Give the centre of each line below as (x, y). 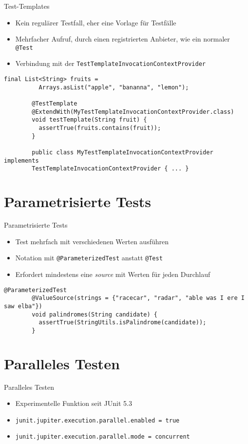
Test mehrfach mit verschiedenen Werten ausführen (92, 241)
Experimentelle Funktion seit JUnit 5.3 (74, 403)
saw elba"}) (23, 306)
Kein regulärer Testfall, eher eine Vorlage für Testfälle (96, 22)
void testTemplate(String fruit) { (89, 120)
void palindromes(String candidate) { (95, 314)
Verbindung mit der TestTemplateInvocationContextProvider (110, 63)
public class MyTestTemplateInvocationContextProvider (123, 152)
